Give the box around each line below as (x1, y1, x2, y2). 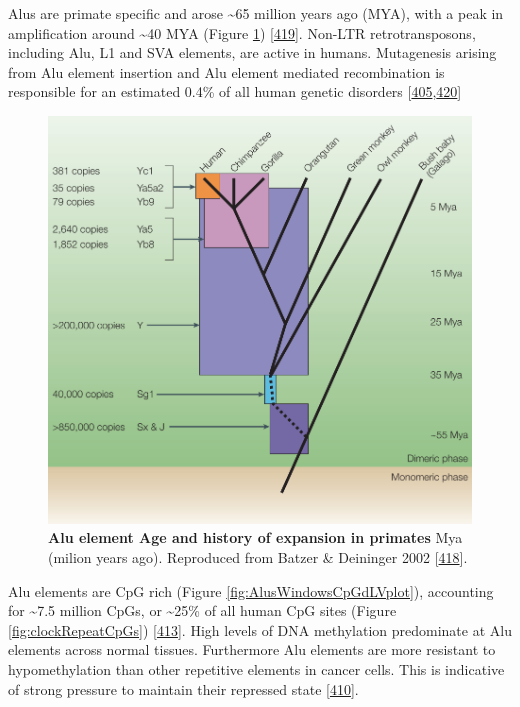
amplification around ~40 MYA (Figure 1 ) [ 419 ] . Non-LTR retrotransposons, (8, 22, 476, 43)
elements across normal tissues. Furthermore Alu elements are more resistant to (8, 639, 496, 660)
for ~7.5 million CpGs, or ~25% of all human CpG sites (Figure (8, 600, 397, 621)
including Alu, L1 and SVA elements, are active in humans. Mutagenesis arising (8, 42, 497, 63)
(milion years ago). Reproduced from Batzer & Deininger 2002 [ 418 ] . (48, 547, 468, 568)
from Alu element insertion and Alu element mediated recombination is (8, 61, 445, 82)
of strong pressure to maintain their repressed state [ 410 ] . (8, 678, 359, 699)
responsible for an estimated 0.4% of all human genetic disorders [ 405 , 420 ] (8, 81, 462, 102)
